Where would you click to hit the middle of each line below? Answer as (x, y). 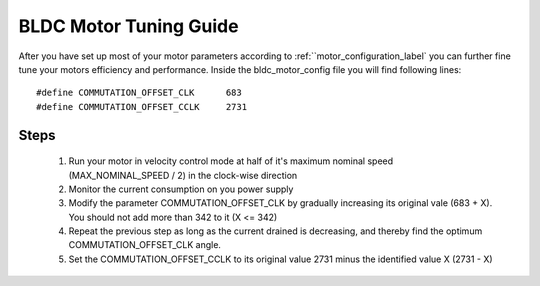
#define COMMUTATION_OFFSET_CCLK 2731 (142, 106)
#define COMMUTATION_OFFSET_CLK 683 (139, 93)
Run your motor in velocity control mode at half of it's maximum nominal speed (231, 161)
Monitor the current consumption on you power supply (181, 189)
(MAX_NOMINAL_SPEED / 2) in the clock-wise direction (183, 175)
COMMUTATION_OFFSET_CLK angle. (145, 245)
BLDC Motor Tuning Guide (128, 26)
